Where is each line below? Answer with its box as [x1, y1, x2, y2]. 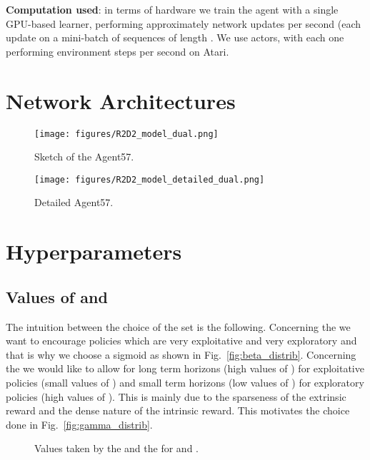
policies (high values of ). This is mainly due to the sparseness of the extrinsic [6, 389, 346, 404]
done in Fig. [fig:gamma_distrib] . [6, 416, 153, 431]
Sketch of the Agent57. [34, 149, 134, 164]
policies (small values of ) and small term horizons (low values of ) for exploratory [6, 374, 364, 389]
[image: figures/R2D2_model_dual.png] [34, 128, 219, 139]
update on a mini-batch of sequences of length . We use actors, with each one [6, 30, 344, 45]
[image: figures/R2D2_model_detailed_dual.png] [34, 174, 265, 185]
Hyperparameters [6, 237, 182, 266]
